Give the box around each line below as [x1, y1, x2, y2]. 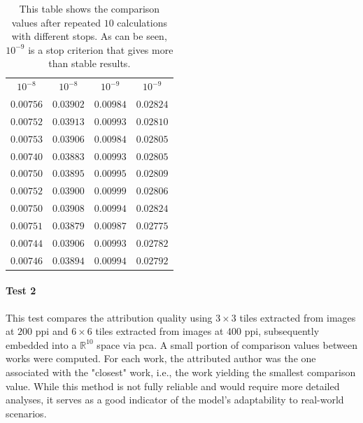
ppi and [35, 324, 69, 338]
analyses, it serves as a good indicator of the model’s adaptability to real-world [6, 392, 344, 407]
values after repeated [11, 15, 101, 29]
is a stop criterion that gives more [28, 42, 173, 57]
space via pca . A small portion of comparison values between [97, 337, 357, 352]
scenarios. [6, 406, 47, 420]
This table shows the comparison [19, 1, 160, 15]
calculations [117, 15, 167, 29]
